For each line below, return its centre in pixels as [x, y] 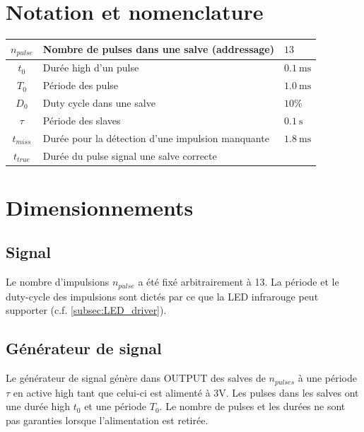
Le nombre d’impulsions [58, 282]
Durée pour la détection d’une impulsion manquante [156, 138]
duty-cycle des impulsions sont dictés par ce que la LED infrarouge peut [162, 296]
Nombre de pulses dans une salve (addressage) [158, 49]
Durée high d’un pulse [91, 68]
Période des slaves [82, 120]
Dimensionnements [100, 207]
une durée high [38, 406]
